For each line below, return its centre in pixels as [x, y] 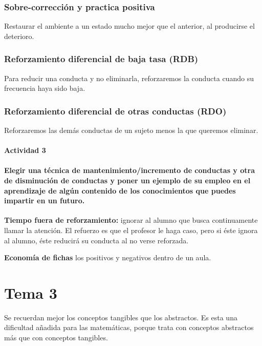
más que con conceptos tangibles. [56, 338]
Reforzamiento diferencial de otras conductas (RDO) [115, 111]
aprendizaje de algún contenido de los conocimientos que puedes [120, 190]
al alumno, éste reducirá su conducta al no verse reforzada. [96, 240]
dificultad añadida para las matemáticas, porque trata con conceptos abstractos [129, 327]
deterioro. [19, 36]
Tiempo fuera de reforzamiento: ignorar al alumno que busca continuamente [131, 220]
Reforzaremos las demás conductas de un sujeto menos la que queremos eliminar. [131, 130]
